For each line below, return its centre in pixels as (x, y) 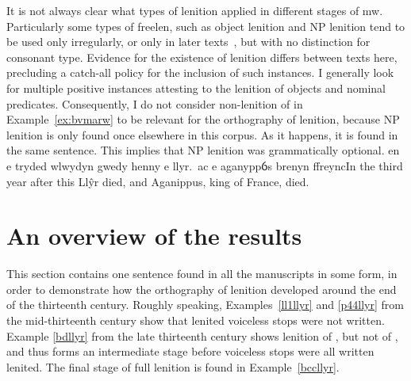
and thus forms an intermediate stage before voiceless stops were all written (190, 351)
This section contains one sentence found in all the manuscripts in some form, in (202, 274)
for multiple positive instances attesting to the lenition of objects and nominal (196, 88)
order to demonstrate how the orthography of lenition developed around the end (202, 289)
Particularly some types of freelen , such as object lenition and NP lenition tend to (206, 26)
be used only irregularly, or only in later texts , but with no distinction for (188, 42)
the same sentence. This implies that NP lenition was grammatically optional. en (203, 150)
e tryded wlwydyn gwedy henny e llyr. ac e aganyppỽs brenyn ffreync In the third (205, 165)
